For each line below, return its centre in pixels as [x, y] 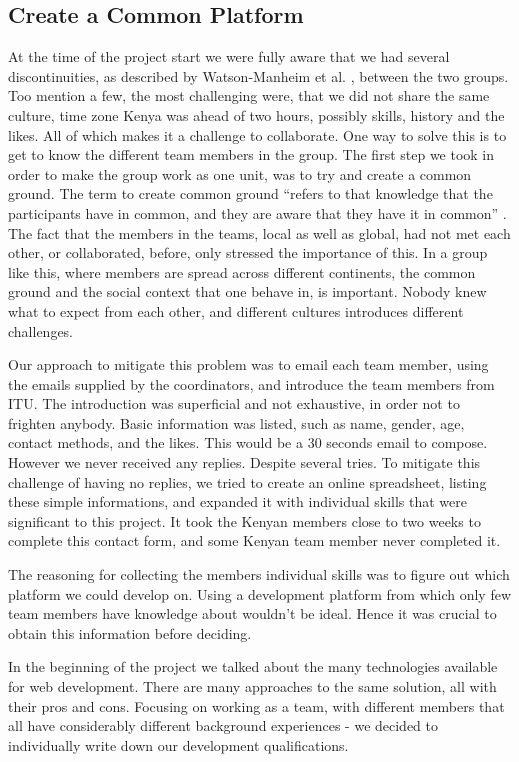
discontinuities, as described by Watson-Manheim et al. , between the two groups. [258, 75]
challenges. [41, 330]
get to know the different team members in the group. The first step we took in [251, 154]
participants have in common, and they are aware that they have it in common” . [257, 212]
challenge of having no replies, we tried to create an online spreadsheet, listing [247, 481]
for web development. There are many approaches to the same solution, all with [252, 686]
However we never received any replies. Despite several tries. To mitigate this [244, 462]
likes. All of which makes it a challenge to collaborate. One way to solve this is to [257, 134]
